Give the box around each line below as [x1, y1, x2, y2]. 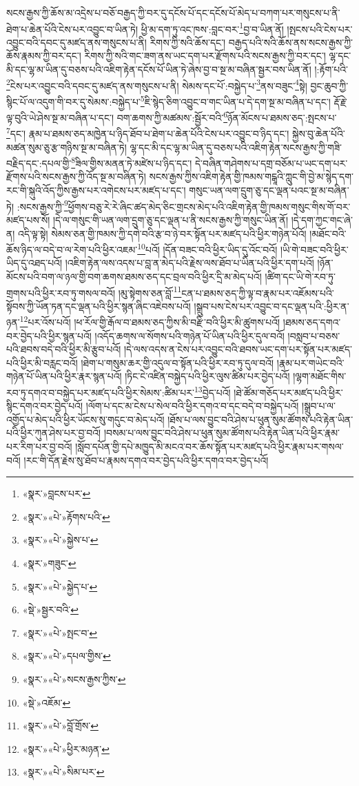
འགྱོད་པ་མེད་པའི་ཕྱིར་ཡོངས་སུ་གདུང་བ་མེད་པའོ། [6, 412, 165, 426]
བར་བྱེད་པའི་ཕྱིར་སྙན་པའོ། [6, 328, 92, 343]
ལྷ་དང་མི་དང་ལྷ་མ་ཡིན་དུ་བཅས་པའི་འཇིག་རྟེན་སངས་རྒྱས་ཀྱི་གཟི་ [130, 140, 342, 154]
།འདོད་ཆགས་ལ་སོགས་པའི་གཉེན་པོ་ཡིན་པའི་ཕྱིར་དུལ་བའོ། [94, 328, 285, 343]
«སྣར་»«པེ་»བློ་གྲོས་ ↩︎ [22, 718, 99, 733]
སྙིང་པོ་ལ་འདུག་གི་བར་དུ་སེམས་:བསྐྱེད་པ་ [6, 94, 141, 108]
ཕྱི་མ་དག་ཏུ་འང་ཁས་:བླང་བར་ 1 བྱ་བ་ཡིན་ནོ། [141, 19, 284, 36]
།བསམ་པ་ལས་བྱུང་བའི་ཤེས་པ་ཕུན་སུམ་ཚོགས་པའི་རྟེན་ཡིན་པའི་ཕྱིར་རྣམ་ [103, 425, 340, 440]
